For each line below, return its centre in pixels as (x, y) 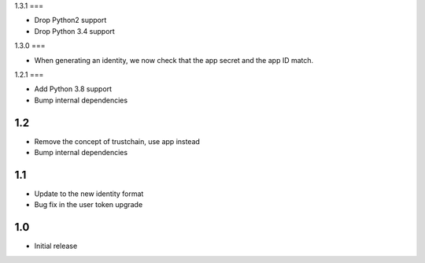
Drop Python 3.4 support (75, 31)
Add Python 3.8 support (73, 89)
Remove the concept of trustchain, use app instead (117, 141)
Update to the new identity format (89, 194)
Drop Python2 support (70, 20)
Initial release (56, 246)
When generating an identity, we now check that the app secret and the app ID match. (174, 60)
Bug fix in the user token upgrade (89, 205)
